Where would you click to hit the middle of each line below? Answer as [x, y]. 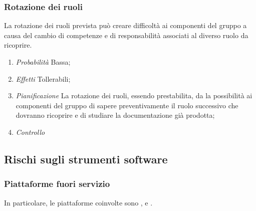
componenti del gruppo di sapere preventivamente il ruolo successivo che [127, 105]
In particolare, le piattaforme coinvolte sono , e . [78, 202]
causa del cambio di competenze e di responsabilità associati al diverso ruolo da [126, 35]
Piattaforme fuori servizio [57, 184]
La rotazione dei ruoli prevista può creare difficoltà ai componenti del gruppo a [125, 25]
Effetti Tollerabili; [43, 78]
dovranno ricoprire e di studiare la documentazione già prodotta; [115, 115]
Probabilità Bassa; [43, 62]
